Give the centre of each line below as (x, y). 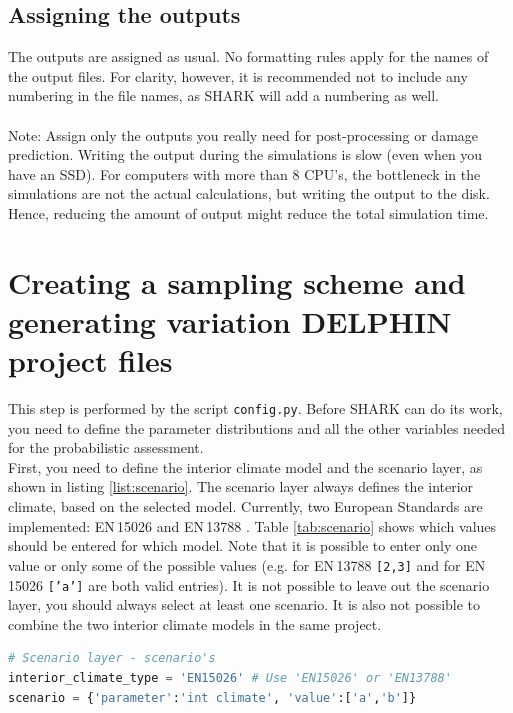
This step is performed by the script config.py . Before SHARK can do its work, (255, 408)
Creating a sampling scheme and (237, 281)
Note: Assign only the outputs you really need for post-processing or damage (243, 134)
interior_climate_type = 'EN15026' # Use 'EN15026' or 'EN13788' (230, 677)
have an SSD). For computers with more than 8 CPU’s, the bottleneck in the (244, 173)
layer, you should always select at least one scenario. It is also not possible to (244, 604)
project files (90, 360)
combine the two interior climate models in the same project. (195, 623)
